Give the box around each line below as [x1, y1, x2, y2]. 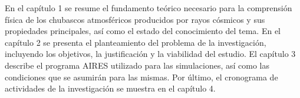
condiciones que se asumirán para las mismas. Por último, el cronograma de [5, 70, 278, 83]
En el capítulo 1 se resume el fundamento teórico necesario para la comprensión [5, 2, 292, 13]
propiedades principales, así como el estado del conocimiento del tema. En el [5, 25, 281, 37]
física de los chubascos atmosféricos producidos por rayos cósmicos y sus [5, 13, 265, 25]
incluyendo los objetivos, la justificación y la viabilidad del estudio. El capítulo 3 [5, 48, 296, 60]
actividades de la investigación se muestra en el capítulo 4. [5, 82, 216, 94]
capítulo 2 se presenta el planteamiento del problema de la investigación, [5, 36, 266, 48]
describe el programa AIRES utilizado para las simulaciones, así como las [5, 59, 269, 71]
